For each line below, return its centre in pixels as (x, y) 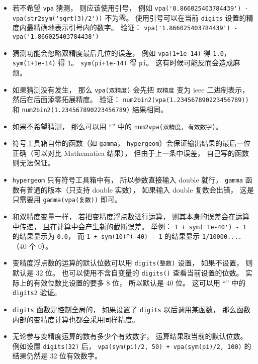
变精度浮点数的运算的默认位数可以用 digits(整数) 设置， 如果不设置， (128, 263)
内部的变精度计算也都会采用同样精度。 (76, 319)
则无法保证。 (33, 163)
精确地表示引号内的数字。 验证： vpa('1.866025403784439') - (136, 27)
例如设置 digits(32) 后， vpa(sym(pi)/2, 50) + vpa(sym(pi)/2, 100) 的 (132, 346)
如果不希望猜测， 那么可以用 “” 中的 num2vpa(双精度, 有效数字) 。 (117, 126)
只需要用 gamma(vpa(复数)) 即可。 (67, 199)
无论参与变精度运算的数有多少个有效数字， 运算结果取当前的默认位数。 (130, 336)
